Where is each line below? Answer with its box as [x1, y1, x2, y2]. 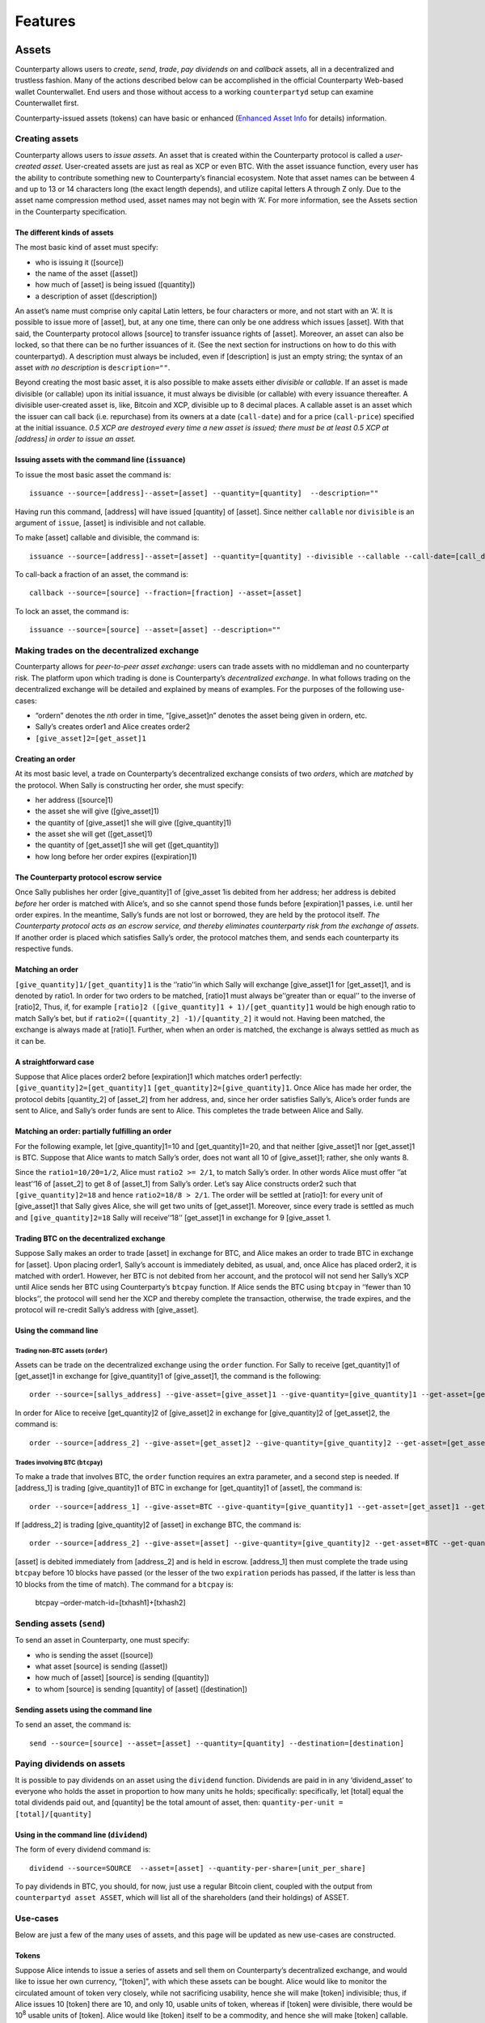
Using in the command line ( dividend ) [15, 1830, 148, 1839]
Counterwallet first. [15, 98, 79, 108]
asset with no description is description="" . [15, 363, 171, 372]
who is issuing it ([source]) [35, 257, 124, 267]
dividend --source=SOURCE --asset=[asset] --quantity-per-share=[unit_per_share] [29, 1864, 366, 1872]
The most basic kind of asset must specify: [15, 243, 159, 252]
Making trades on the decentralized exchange [15, 645, 200, 656]
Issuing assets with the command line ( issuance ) [15, 455, 186, 464]
